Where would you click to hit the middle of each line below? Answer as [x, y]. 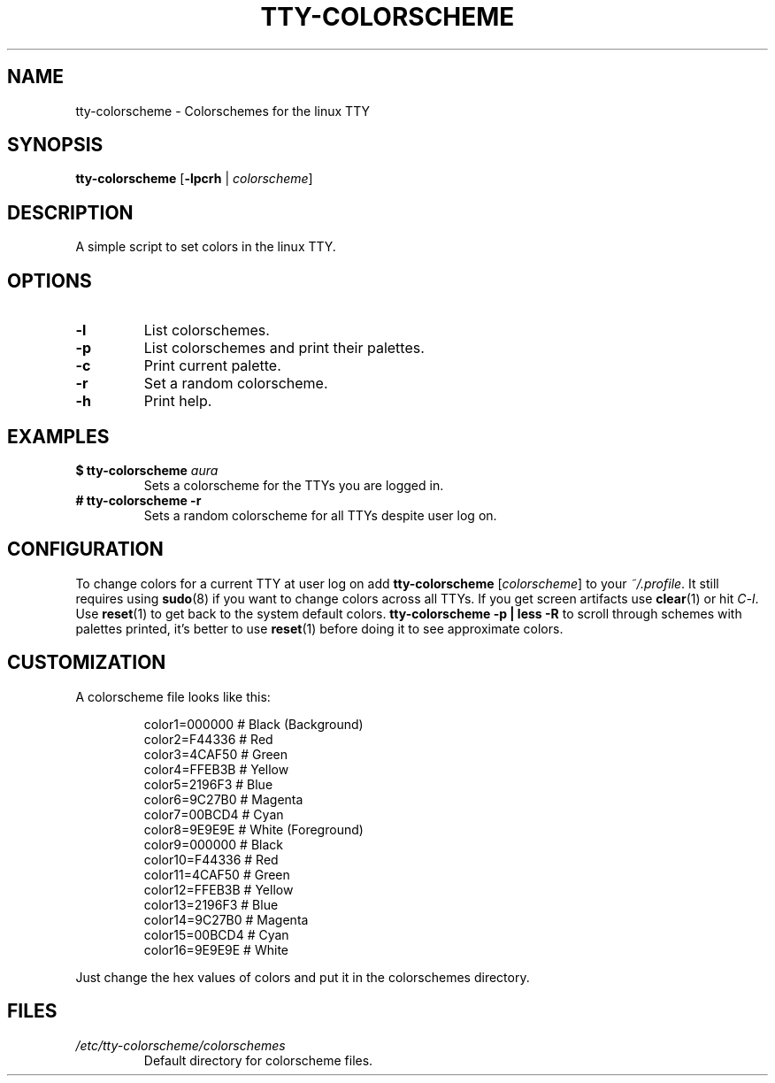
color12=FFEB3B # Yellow [219, 889]
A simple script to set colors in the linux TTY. [206, 247]
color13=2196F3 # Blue [211, 904]
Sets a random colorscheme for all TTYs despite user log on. [320, 515]
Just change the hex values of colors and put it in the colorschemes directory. [303, 977]
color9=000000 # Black [214, 844]
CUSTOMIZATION [87, 663]
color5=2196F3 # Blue [208, 784]
